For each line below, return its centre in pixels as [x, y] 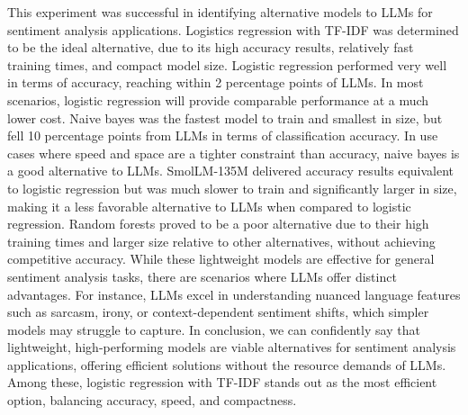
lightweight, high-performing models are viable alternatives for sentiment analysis [232, 347]
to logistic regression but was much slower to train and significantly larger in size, [232, 188]
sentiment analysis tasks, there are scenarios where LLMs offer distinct [202, 276]
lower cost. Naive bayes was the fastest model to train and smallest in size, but [225, 117]
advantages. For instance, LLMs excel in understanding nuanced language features [234, 294]
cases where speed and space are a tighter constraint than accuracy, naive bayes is [234, 153]
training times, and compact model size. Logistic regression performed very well [227, 64]
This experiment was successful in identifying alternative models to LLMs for [220, 12]
